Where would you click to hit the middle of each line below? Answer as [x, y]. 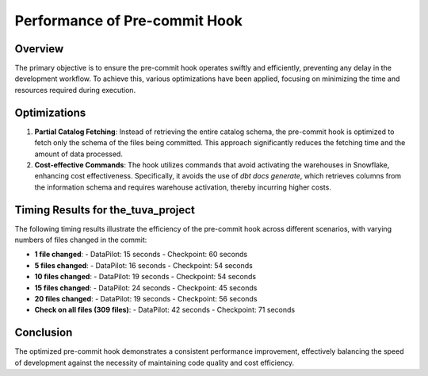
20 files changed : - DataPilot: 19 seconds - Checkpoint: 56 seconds [146, 298]
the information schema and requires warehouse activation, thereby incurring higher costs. [183, 187]
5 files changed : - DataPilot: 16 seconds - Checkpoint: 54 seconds [143, 265]
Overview [39, 49]
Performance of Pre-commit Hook [129, 21]
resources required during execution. [75, 90]
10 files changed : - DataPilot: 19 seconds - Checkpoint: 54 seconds [145, 277]
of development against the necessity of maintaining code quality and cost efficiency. [155, 363]
